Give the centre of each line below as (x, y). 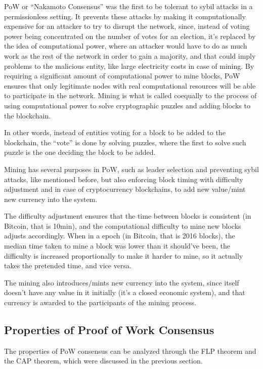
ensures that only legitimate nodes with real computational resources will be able (130, 85)
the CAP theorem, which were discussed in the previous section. (103, 361)
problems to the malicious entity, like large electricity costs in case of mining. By (129, 66)
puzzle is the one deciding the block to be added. (80, 152)
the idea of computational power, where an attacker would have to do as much (126, 46)
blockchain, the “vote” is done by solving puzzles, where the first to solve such (125, 142)
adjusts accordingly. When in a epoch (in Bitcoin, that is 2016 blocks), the (120, 236)
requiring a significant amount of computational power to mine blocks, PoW (122, 76)
